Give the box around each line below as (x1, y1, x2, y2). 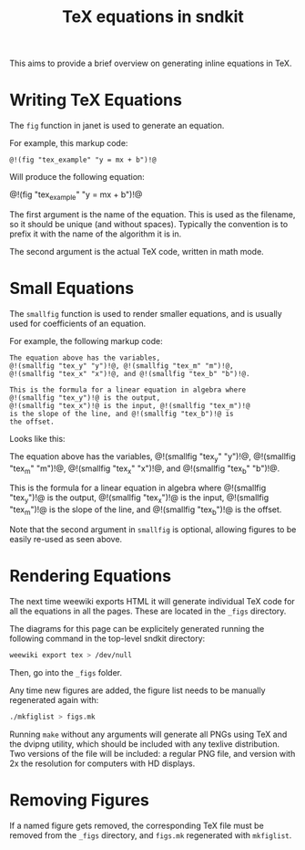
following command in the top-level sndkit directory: (9, 633, 206, 644)
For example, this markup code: (9, 138, 128, 149)
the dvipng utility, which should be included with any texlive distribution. (9, 738, 280, 750)
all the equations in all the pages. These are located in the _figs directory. (9, 605, 287, 616)
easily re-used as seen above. (9, 534, 123, 545)
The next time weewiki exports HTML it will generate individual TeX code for (9, 595, 296, 606)
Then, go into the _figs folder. (9, 666, 123, 677)
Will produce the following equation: (9, 172, 146, 183)
